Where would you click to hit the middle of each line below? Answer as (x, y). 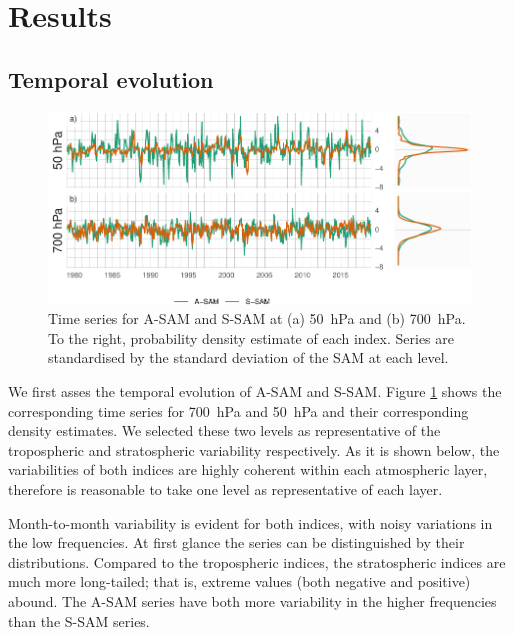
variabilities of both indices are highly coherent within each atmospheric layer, (248, 469)
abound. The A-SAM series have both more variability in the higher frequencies (252, 601)
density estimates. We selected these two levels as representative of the (224, 430)
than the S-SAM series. (79, 620)
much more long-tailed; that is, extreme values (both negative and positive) (239, 581)
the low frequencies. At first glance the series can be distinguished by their (236, 542)
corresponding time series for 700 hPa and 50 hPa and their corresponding (238, 410)
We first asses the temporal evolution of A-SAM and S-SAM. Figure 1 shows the (255, 391)
